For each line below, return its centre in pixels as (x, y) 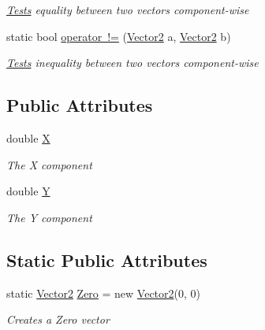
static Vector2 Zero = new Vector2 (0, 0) (104, 293)
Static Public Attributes (107, 260)
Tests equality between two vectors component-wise (128, 9)
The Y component (49, 217)
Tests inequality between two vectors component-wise (132, 63)
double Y (28, 191)
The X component (49, 164)
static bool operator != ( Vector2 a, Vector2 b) (119, 36)
